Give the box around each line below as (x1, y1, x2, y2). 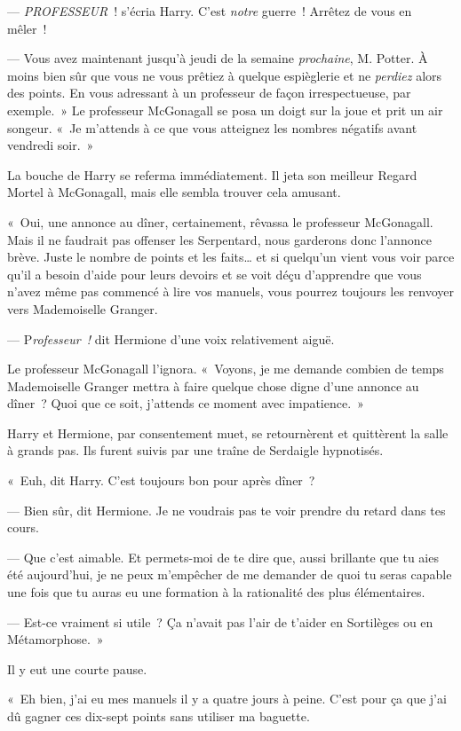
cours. (7, 518, 39, 537)
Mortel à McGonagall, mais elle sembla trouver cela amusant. (7, 183, 341, 201)
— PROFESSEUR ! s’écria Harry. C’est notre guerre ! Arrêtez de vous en (7, 2, 412, 20)
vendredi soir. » (7, 136, 94, 154)
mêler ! (7, 19, 47, 37)
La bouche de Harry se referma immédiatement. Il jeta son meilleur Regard (7, 165, 417, 184)
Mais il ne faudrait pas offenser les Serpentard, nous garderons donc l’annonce (7, 230, 432, 248)
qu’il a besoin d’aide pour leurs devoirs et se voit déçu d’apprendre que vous (7, 264, 422, 283)
